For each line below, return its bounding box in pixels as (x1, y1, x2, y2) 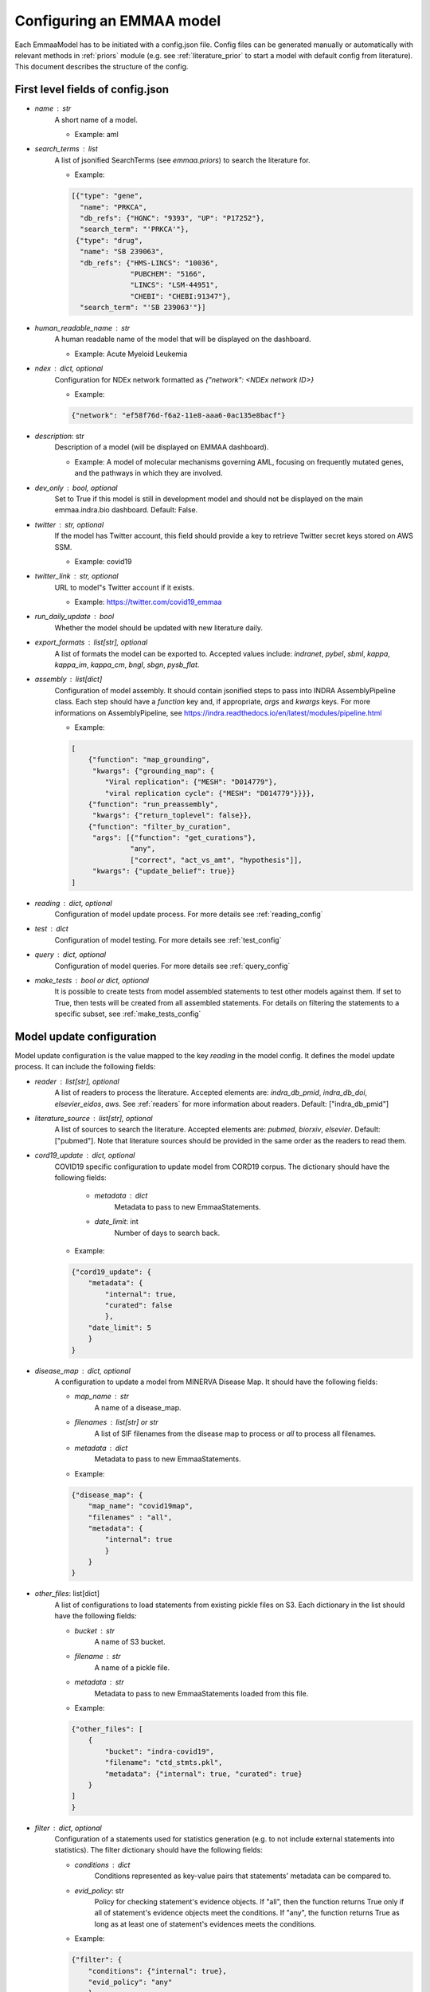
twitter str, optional (34, 520, 104, 529)
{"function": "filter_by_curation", (88, 822, 231, 831)
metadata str (74, 1677, 124, 1687)
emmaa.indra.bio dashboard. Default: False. (54, 505, 198, 515)
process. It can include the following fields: (14, 1062, 156, 1072)
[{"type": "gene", (71, 191, 143, 201)
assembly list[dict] (34, 674, 103, 684)
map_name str (74, 1391, 129, 1402)
